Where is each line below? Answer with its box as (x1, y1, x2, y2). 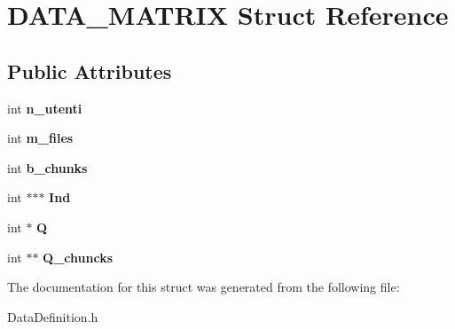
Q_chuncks (43, 247, 113, 266)
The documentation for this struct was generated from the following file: (7, 278, 400, 296)
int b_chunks (7, 158, 88, 176)
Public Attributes (7, 57, 172, 84)
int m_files (7, 129, 74, 147)
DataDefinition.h (7, 307, 98, 325)
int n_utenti (7, 98, 82, 117)
